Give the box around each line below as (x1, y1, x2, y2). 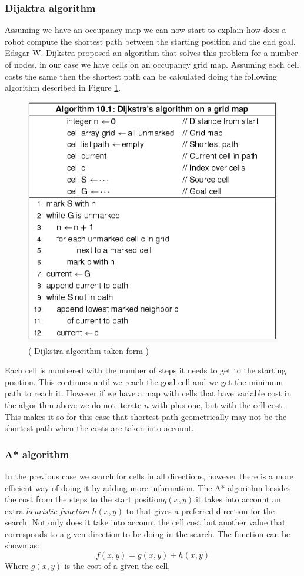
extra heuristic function (5, 504, 89, 517)
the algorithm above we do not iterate (5, 398, 142, 411)
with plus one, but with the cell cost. (151, 398, 285, 411)
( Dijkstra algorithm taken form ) (28, 344, 149, 356)
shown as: (5, 539, 39, 551)
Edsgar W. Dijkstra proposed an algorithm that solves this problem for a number (5, 47, 298, 59)
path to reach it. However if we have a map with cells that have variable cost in (5, 387, 292, 399)
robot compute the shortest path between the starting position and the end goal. (5, 35, 296, 47)
